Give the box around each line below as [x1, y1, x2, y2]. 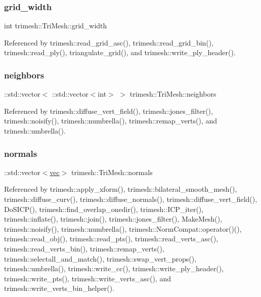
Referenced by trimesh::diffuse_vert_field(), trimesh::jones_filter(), [4, 105, 213, 116]
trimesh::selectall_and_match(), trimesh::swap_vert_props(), [4, 253, 197, 264]
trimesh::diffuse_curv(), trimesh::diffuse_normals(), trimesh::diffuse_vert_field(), [4, 194, 257, 204]
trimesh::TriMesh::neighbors [129, 89, 216, 99]
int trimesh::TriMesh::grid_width [4, 20, 107, 31]
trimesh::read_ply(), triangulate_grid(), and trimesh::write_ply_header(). [4, 47, 236, 58]
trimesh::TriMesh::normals [71, 166, 153, 177]
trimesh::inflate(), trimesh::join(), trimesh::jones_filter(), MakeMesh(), [4, 214, 223, 224]
